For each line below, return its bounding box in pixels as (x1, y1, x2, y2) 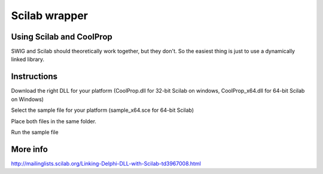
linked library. (11, 56, 45, 63)
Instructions (11, 72, 58, 82)
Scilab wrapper (11, 9, 88, 22)
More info (11, 144, 48, 154)
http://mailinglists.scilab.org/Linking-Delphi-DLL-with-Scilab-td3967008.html (11, 160, 202, 167)
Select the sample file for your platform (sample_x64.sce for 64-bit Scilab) (11, 106, 194, 114)
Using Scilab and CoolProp (11, 32, 113, 42)
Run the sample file (11, 129, 59, 136)
